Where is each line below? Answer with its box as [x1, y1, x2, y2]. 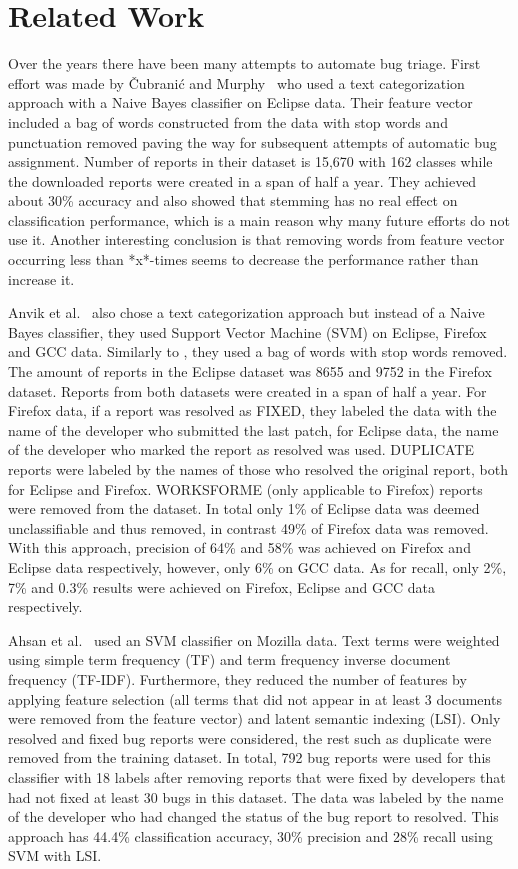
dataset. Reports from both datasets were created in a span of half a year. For [8, 380, 487, 401]
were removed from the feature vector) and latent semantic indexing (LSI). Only [8, 708, 501, 729]
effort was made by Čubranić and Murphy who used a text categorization [8, 72, 465, 93]
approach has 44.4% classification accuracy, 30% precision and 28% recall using [8, 825, 493, 846]
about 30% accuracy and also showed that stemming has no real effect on [8, 190, 458, 211]
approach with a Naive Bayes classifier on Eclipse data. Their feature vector [8, 92, 473, 113]
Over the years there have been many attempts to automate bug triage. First [8, 53, 481, 74]
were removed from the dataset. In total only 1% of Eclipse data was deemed [8, 498, 480, 519]
